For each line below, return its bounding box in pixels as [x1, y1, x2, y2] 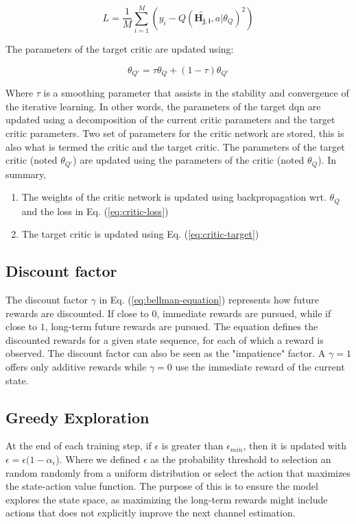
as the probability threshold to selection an [150, 451, 331, 466]
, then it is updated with [243, 438, 347, 453]
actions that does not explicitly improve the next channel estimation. [5, 506, 296, 520]
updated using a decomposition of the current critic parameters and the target [5, 112, 335, 127]
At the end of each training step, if [5, 438, 152, 453]
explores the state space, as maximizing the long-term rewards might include [5, 492, 328, 506]
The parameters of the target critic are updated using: [5, 42, 234, 56]
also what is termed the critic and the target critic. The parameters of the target [5, 139, 345, 153]
